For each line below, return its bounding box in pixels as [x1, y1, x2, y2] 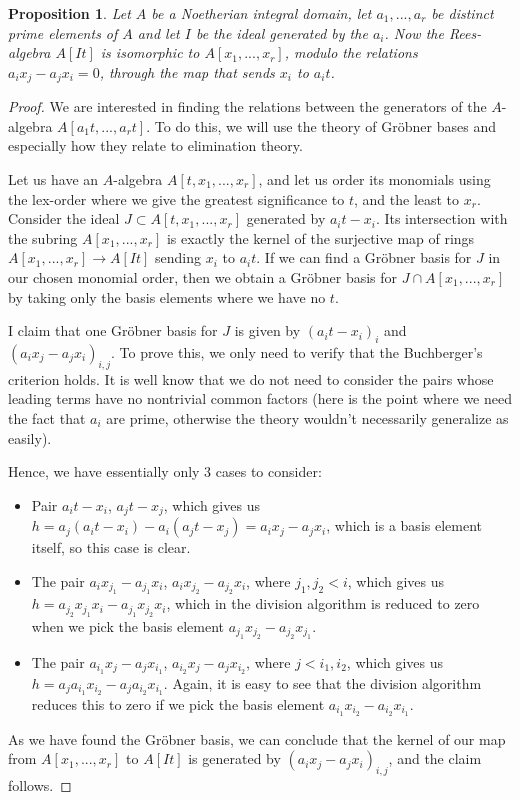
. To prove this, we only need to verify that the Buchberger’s [111, 341, 483, 362]
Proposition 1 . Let [8, 3, 131, 23]
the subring [8, 227, 78, 248]
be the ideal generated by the [195, 22, 368, 43]
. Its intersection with [375, 208, 508, 229]
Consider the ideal [8, 208, 120, 229]
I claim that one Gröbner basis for [8, 320, 218, 341]
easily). [8, 427, 52, 448]
